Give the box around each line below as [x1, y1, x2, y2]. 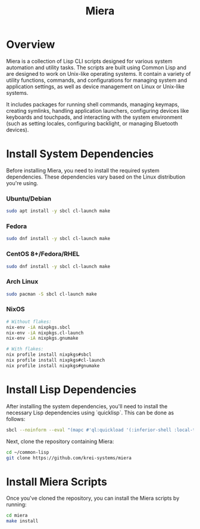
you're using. [6, 179, 39, 186]
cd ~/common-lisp [6, 449, 49, 455]
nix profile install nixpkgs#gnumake [6, 362, 100, 368]
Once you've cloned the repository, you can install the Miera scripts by [6, 494, 180, 502]
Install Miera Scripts [6, 475, 107, 488]
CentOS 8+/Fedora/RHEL [6, 250, 80, 258]
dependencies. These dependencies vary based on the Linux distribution [6, 173, 186, 180]
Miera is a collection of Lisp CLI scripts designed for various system [6, 57, 173, 64]
